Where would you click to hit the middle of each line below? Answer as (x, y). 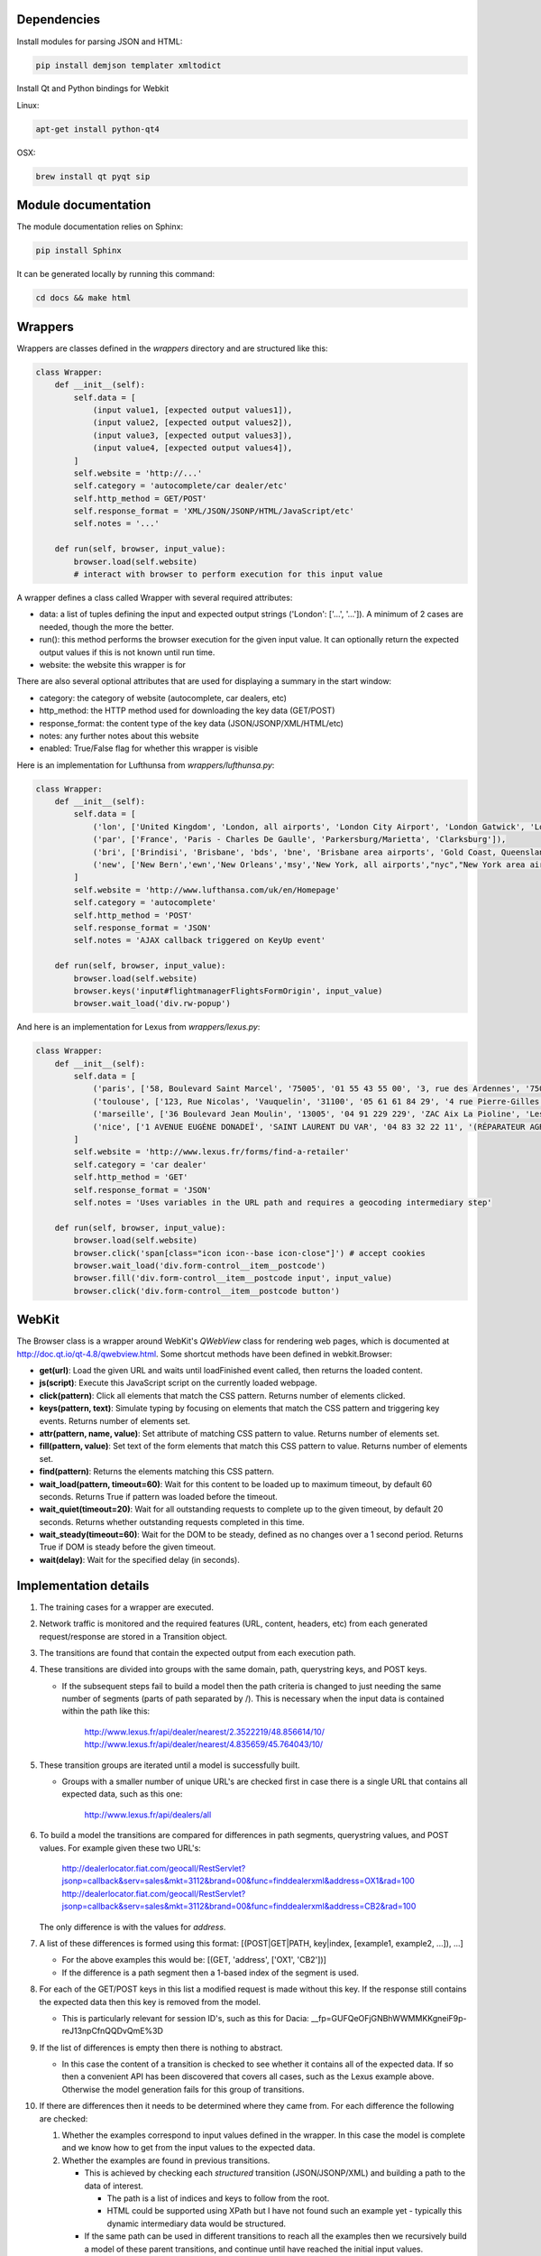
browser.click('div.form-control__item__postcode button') (207, 1291)
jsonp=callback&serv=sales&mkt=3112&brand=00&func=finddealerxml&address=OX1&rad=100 (238, 1881)
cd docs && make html (83, 298)
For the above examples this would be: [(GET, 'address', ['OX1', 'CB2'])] (194, 1960)
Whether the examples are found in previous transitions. (166, 2160)
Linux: (28, 105)
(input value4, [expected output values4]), (193, 448)
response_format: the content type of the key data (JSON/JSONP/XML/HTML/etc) (192, 723)
